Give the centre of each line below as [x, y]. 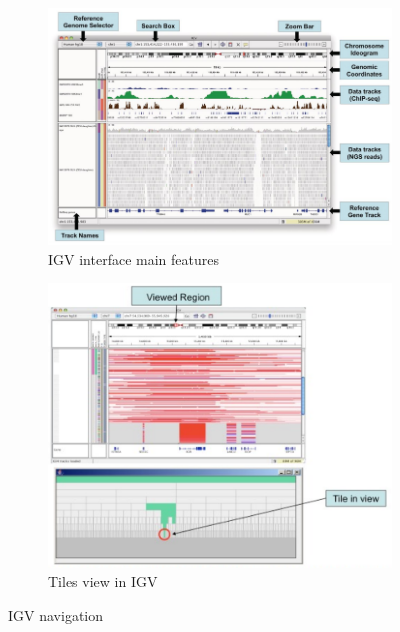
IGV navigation [56, 614]
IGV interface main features [133, 258]
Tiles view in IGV [103, 581]
